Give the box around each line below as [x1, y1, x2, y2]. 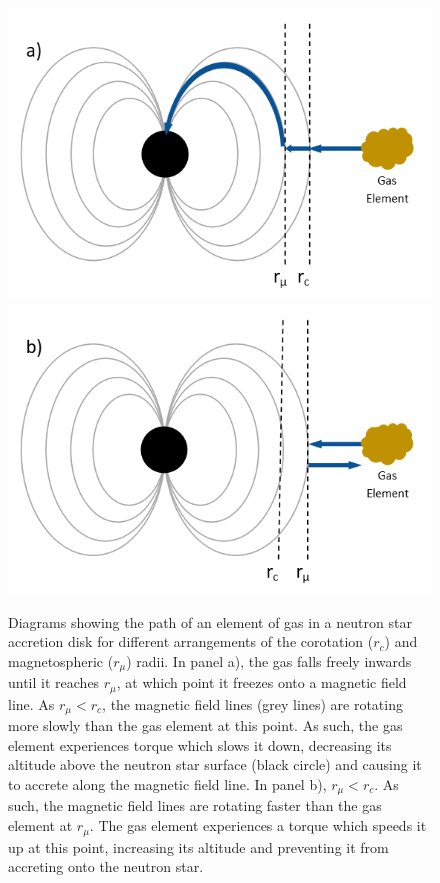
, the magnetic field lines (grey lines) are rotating [102, 693, 403, 714]
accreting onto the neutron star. [8, 856, 204, 877]
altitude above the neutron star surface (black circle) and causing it [8, 754, 422, 775]
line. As [8, 693, 55, 714]
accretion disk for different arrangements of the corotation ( [8, 631, 374, 652]
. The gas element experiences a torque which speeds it [89, 815, 427, 836]
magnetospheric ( [8, 650, 114, 671]
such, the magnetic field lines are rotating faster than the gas [8, 795, 382, 816]
